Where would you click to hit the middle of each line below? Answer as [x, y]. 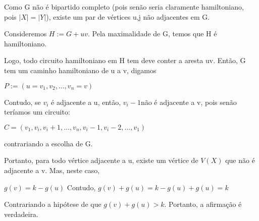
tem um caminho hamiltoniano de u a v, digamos [80, 70]
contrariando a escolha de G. [48, 143]
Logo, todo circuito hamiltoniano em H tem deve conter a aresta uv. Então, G [125, 60]
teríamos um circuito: [37, 112]
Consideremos [25, 34]
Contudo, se [22, 102]
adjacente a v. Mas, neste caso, [52, 170]
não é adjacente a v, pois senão [189, 102]
